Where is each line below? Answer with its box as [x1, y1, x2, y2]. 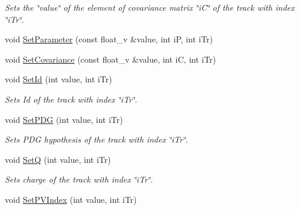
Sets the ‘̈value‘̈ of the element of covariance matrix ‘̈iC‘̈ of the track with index [5, 1, 295, 13]
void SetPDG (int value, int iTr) [5, 113, 123, 125]
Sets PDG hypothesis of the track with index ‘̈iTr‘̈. [5, 133, 188, 146]
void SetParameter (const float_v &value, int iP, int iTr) [5, 33, 213, 45]
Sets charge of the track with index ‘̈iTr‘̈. [5, 173, 153, 186]
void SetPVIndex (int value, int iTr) [5, 193, 137, 205]
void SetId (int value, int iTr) [5, 73, 112, 85]
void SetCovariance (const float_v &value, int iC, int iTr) [5, 52, 216, 65]
